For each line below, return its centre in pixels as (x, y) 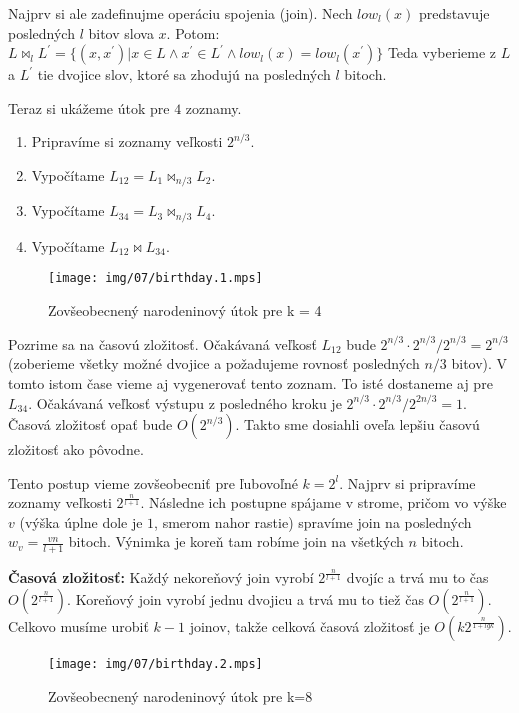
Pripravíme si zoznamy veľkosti (127, 141)
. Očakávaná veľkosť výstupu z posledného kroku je (185, 402)
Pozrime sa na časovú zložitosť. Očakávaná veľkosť (162, 343)
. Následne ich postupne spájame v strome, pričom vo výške (323, 502)
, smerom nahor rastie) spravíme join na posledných (313, 521)
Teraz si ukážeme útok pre (89, 107)
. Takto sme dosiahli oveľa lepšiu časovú (357, 424)
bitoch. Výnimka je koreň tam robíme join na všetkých (236, 541)
